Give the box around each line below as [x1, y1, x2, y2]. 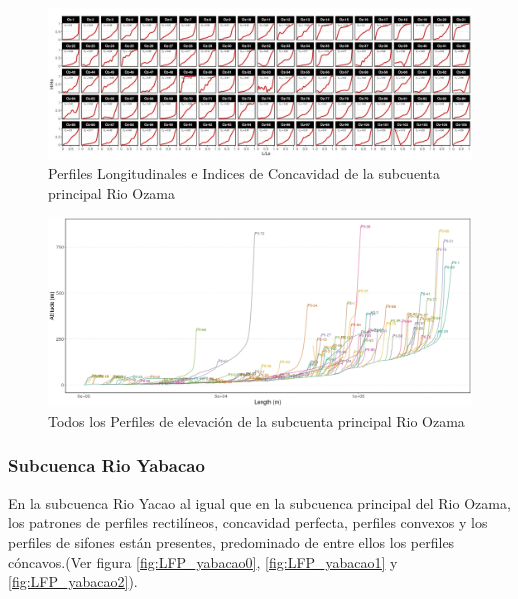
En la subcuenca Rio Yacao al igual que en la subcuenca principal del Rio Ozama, [8, 492, 511, 513]
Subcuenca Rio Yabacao [8, 453, 205, 478]
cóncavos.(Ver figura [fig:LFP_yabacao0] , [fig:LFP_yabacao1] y [8, 551, 398, 572]
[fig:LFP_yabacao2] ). [8, 571, 138, 592]
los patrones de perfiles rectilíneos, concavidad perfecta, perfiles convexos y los [8, 512, 488, 533]
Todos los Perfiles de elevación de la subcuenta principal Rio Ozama [48, 410, 465, 431]
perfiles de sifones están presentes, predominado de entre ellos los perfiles [8, 531, 455, 552]
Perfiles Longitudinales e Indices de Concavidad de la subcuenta [48, 163, 440, 184]
